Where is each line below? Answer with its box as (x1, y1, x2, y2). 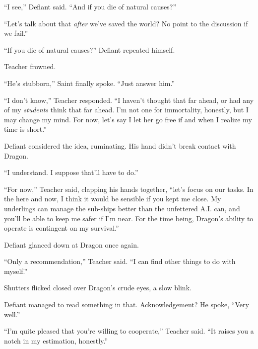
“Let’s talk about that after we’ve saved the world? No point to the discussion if (4, 18, 248, 28)
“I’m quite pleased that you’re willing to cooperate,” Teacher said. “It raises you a (4, 326, 254, 336)
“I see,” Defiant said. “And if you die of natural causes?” (4, 1, 177, 11)
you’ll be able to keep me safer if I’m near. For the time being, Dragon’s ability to (4, 213, 254, 223)
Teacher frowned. (4, 61, 56, 72)
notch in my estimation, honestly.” (4, 335, 108, 346)
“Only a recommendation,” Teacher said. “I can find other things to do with (4, 256, 236, 266)
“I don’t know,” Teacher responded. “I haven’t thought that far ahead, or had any (4, 94, 254, 105)
